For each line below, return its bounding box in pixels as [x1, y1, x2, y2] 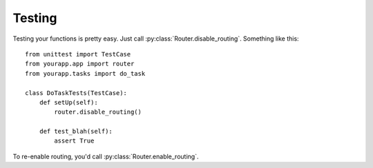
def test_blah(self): [39, 127, 113, 136]
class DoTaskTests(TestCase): [25, 89, 128, 96]
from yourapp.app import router [25, 60, 135, 68]
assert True [54, 137, 95, 145]
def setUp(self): [39, 98, 98, 106]
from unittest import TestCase [25, 50, 131, 58]
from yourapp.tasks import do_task [25, 70, 146, 77]
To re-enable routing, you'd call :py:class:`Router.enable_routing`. [12, 152, 199, 160]
